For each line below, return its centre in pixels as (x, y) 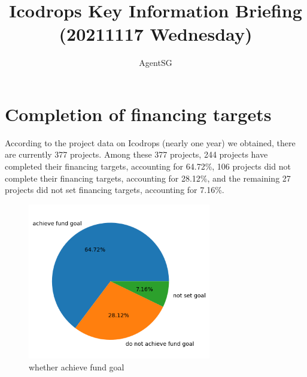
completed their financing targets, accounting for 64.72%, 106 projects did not (148, 166)
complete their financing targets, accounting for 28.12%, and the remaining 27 (148, 178)
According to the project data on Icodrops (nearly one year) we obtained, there (150, 142)
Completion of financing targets (138, 114)
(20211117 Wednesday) (156, 34)
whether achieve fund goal (77, 367)
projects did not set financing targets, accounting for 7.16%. (115, 190)
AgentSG (156, 63)
